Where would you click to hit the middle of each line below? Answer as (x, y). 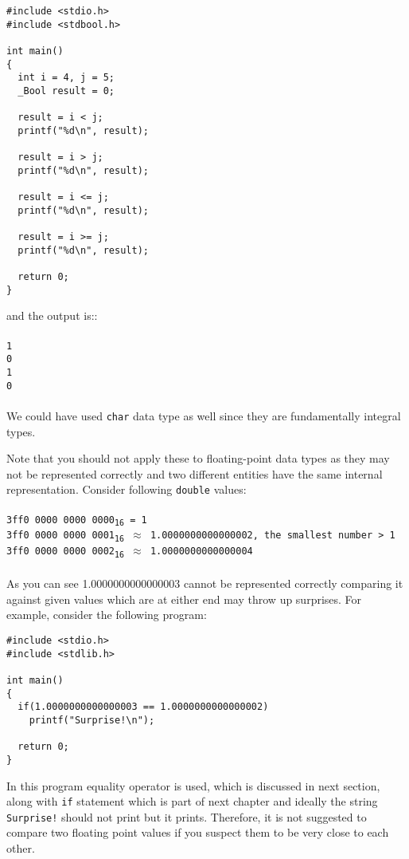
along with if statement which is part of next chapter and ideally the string (192, 801)
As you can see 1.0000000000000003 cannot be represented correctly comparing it (205, 583)
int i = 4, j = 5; (66, 78)
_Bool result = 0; (66, 91)
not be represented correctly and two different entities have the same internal (195, 473)
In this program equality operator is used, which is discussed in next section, (193, 785)
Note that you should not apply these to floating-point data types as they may (198, 458)
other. (21, 848)
